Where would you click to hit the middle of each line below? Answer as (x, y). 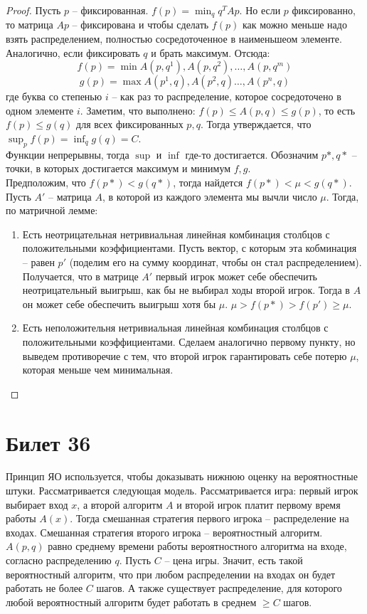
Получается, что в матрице (80, 276)
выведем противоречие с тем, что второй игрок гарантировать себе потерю (185, 355)
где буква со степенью (54, 96)
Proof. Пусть (33, 10)
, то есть (337, 110)
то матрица (30, 25)
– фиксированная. (110, 10)
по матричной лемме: (52, 210)
